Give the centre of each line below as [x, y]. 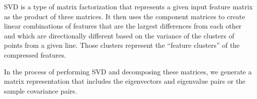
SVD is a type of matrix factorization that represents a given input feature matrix [128, 6]
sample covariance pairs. [41, 90]
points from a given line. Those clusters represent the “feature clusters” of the [122, 45]
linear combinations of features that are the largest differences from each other [123, 26]
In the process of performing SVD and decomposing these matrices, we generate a [128, 71]
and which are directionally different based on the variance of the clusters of [119, 35]
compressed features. [35, 54]
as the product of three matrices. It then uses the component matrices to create [125, 16]
